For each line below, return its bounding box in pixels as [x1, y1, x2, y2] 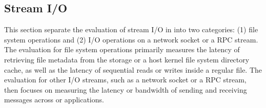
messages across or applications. [4, 94, 104, 105]
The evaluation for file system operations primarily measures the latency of [4, 44, 240, 55]
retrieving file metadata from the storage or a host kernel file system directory [4, 54, 250, 64]
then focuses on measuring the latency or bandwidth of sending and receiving [4, 84, 247, 95]
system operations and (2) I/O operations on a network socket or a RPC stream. [4, 34, 258, 45]
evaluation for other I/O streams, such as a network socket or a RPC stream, [4, 74, 247, 85]
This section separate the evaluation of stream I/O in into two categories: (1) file [4, 24, 258, 35]
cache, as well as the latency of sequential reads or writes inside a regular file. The [4, 64, 262, 75]
